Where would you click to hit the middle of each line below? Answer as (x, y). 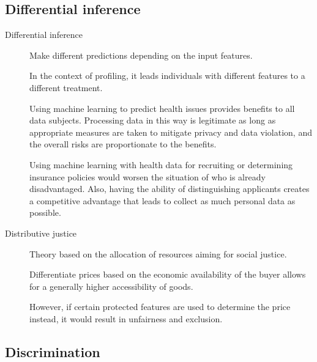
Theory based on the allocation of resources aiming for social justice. (158, 253)
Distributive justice (41, 233)
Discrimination (53, 351)
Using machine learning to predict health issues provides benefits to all (162, 108)
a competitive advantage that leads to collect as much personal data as (162, 200)
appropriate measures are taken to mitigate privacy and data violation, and (171, 132)
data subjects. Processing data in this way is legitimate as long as (153, 120)
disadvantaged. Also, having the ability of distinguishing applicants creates (170, 189)
